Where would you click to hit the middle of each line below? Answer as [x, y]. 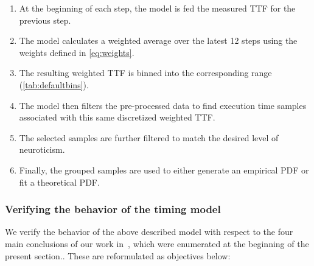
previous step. [45, 20]
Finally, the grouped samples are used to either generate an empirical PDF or [164, 170]
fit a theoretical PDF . [59, 182]
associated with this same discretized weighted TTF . [117, 117]
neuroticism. [42, 149]
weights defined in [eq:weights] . [77, 52]
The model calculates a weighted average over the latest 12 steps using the [158, 40]
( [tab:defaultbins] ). [54, 84]
